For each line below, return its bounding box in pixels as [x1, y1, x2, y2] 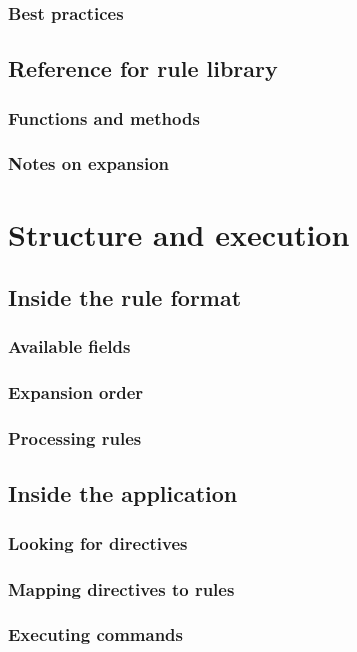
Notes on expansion [8, 151, 169, 176]
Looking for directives [8, 530, 188, 555]
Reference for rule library [8, 53, 278, 84]
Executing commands [8, 622, 183, 647]
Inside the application [8, 478, 238, 509]
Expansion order [8, 380, 144, 405]
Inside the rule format [8, 282, 242, 313]
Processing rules [8, 426, 142, 451]
